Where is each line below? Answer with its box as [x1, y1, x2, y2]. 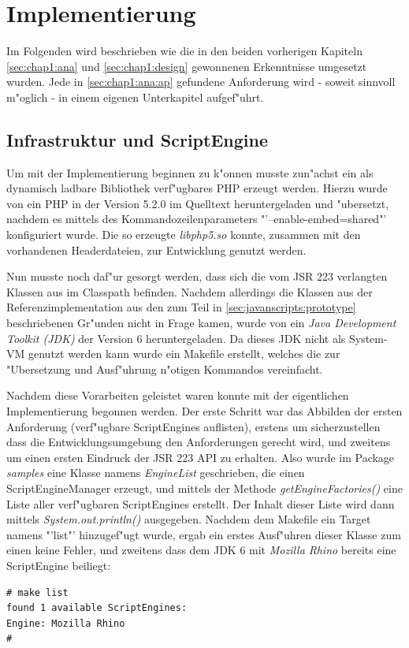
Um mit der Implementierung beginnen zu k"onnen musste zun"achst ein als [6, 164, 374, 181]
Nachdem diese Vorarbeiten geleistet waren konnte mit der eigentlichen [6, 387, 349, 404]
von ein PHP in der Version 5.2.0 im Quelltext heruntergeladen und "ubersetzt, [6, 195, 389, 211]
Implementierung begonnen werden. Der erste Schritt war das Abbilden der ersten [6, 403, 403, 419]
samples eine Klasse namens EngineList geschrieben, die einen [6, 464, 305, 481]
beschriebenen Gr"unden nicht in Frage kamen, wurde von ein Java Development [6, 315, 396, 331]
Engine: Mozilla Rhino [6, 617, 125, 629]
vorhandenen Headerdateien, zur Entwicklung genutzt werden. [6, 241, 307, 258]
